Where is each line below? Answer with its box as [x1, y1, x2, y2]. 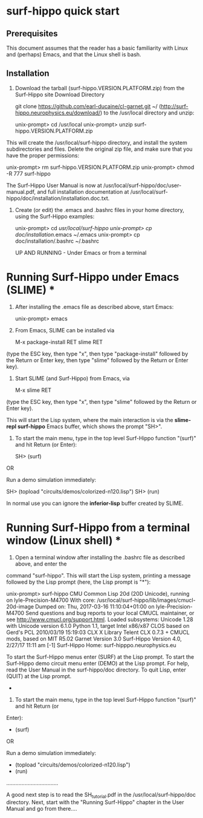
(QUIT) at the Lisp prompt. [6, 672, 72, 679]
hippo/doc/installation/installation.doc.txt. [6, 194, 110, 202]
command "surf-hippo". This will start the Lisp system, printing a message [6, 572, 191, 579]
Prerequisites [6, 28, 58, 39]
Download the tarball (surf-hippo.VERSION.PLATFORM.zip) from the [14, 84, 185, 91]
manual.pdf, [6, 188, 36, 195]
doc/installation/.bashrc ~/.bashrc [14, 237, 100, 245]
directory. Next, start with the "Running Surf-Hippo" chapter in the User [6, 799, 184, 806]
